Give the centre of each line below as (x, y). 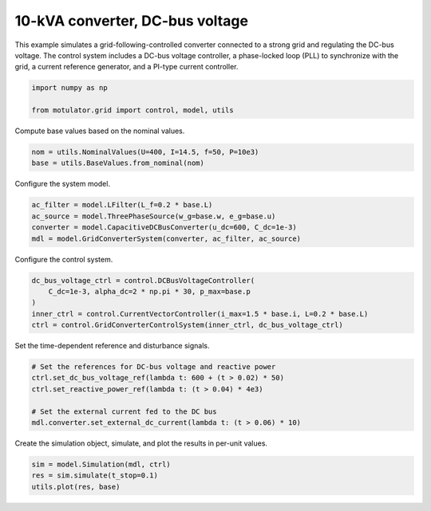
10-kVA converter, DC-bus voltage (132, 21)
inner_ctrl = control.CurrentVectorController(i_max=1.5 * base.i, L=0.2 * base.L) (200, 314)
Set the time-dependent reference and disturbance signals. (113, 346)
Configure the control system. (64, 259)
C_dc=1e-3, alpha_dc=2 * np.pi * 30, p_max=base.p (149, 291)
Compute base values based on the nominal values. (100, 131)
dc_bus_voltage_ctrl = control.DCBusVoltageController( (143, 280)
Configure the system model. (63, 184)
